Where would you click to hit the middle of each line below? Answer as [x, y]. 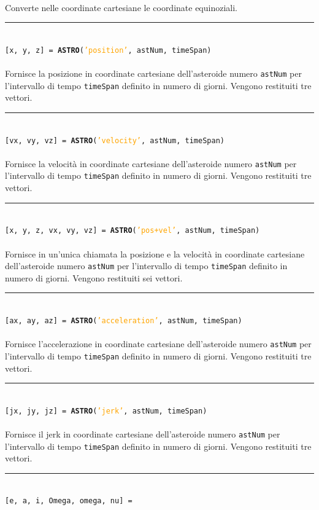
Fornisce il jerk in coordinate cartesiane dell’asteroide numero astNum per [143, 433]
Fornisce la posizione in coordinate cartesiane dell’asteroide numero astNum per [153, 73]
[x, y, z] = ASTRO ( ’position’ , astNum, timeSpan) [108, 50]
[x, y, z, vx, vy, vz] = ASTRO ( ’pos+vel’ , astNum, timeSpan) [133, 231]
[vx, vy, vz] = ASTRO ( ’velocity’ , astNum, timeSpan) [115, 140]
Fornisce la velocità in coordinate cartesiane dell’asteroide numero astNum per [151, 163]
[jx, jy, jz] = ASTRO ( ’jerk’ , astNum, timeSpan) [106, 411]
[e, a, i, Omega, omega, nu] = [69, 501]
